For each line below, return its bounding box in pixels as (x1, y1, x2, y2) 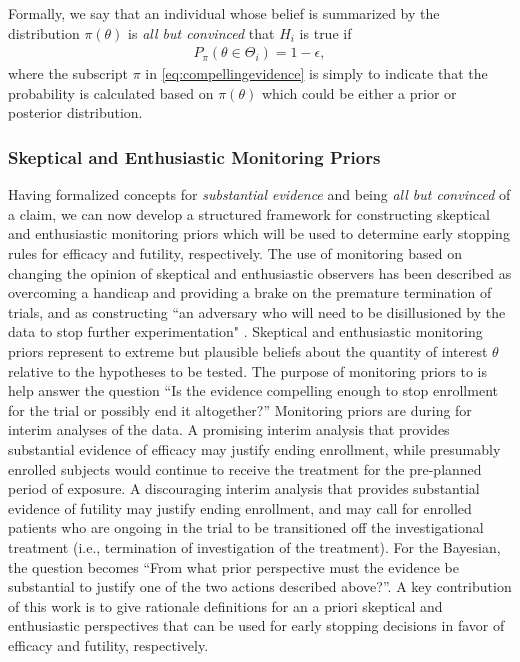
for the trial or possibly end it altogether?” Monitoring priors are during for (8, 399, 472, 420)
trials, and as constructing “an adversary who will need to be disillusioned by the (8, 301, 506, 322)
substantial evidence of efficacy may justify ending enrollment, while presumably (8, 438, 501, 459)
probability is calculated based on (8, 82, 214, 103)
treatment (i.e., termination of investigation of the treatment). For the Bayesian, (8, 536, 501, 557)
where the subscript (8, 63, 129, 84)
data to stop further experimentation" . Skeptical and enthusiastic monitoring (8, 321, 483, 342)
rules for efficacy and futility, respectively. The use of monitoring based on (8, 243, 462, 263)
